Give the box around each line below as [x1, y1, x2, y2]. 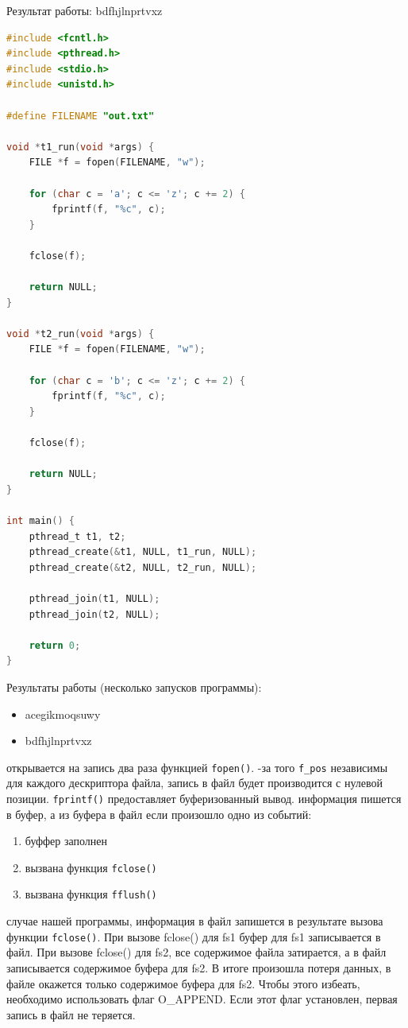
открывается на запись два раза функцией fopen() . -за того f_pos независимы [6, 758, 388, 775]
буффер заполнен [25, 832, 108, 849]
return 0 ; [29, 639, 81, 651]
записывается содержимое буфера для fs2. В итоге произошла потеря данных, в [6, 959, 391, 976]
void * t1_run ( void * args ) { [6, 141, 155, 153]
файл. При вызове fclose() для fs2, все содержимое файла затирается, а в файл [6, 944, 387, 960]
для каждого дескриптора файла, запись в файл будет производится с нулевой [6, 774, 383, 791]
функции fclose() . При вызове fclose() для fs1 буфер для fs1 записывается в [6, 928, 381, 945]
